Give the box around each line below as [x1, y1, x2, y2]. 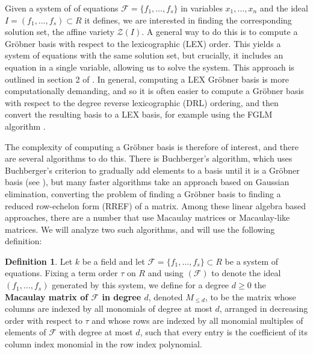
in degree [102, 290, 141, 303]
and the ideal [259, 2, 308, 14]
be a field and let [82, 254, 145, 267]
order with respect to [5, 314, 82, 326]
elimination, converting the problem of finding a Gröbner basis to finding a [5, 187, 281, 200]
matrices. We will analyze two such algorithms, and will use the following [5, 223, 275, 235]
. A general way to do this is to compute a [141, 25, 298, 38]
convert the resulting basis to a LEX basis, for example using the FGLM [5, 108, 273, 121]
